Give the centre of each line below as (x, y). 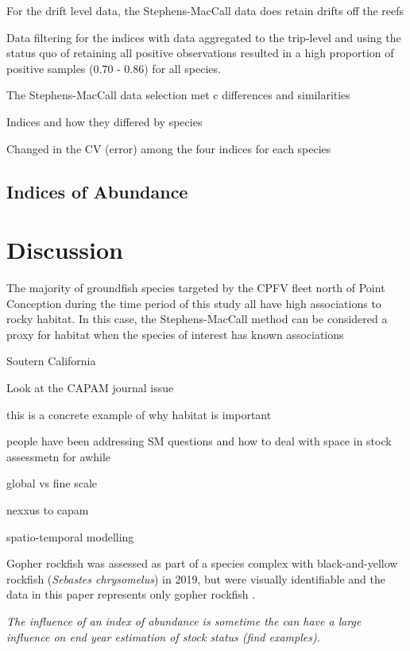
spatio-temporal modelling (70, 536)
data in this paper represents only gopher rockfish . (131, 594)
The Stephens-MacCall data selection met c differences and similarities (178, 95)
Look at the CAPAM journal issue (90, 388)
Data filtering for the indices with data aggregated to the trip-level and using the (204, 37)
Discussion (65, 250)
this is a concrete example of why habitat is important (139, 414)
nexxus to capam (48, 510)
